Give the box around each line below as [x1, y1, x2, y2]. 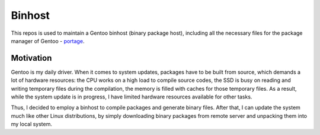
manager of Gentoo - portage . [11, 37, 85, 44]
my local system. [11, 121, 53, 128]
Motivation [11, 53, 52, 63]
